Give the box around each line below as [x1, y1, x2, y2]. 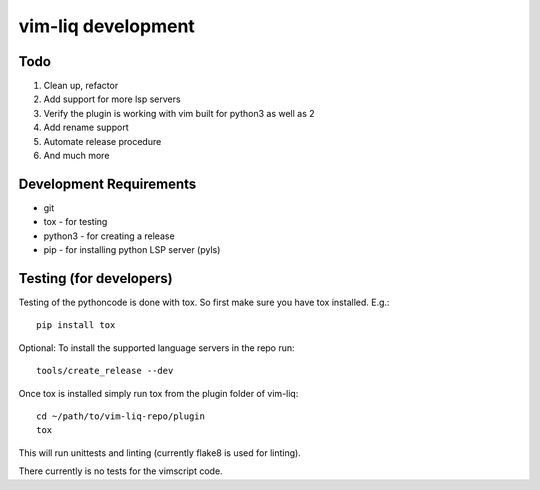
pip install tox [36, 320, 116, 331]
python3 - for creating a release [43, 230, 175, 242]
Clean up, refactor [43, 80, 119, 92]
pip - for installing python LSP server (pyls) [43, 244, 221, 256]
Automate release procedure [43, 135, 162, 147]
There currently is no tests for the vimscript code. [18, 465, 224, 477]
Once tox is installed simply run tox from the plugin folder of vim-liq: [18, 387, 299, 399]
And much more [43, 150, 110, 162]
